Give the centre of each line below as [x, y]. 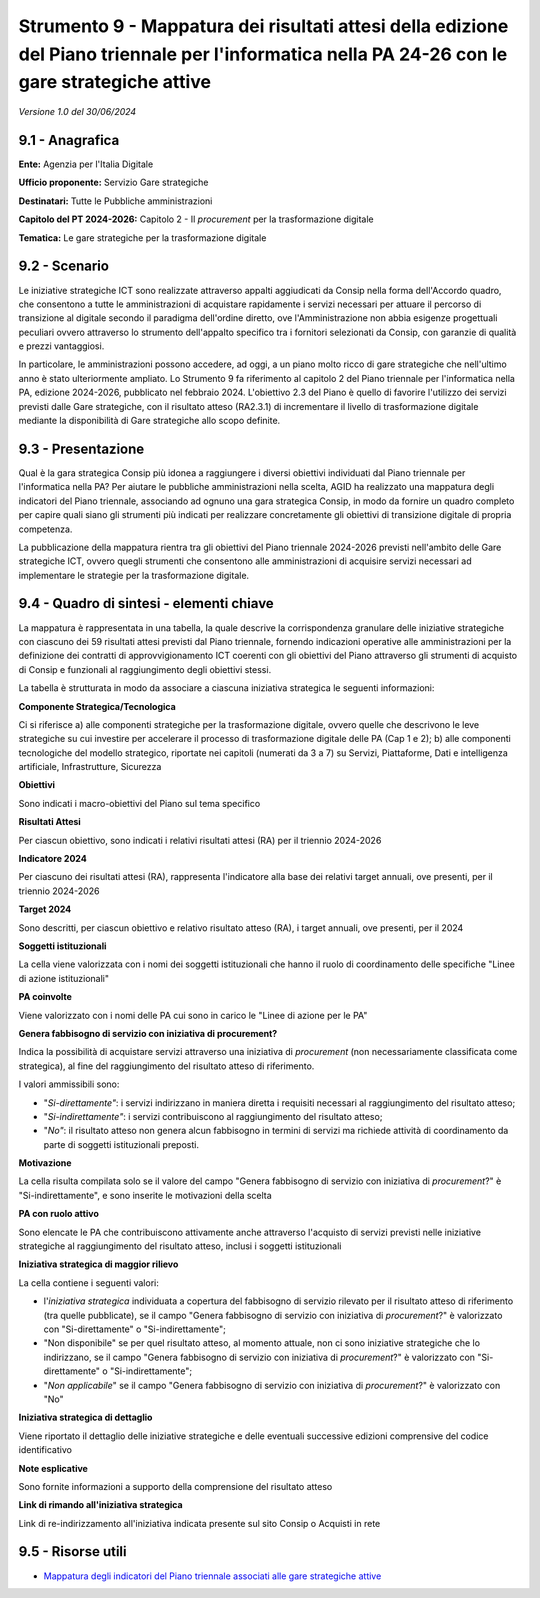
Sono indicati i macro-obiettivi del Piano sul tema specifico [139, 803]
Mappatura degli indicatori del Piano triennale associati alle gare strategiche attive [212, 1576]
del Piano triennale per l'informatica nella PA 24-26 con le [263, 54]
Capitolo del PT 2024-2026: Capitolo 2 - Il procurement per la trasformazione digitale [196, 219]
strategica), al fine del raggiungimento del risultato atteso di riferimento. [166, 1066]
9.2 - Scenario [64, 266]
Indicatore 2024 [52, 859]
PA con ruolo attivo [58, 1214]
